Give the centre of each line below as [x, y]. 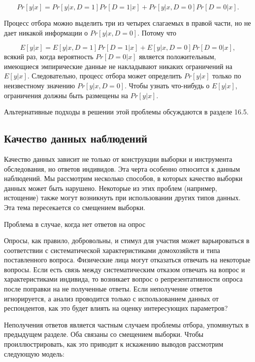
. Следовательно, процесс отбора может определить [105, 76]
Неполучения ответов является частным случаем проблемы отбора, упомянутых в [127, 324]
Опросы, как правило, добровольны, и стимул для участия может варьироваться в [127, 240]
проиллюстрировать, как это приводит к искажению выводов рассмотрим [114, 344]
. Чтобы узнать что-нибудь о [167, 85]
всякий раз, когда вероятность [49, 56]
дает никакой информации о [46, 32]
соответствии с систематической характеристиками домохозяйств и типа [112, 250]
